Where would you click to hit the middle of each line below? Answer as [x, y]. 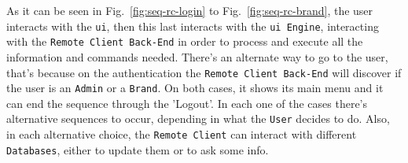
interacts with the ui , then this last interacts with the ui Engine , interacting [193, 26]
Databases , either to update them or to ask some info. [138, 149]
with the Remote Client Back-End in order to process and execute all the [185, 41]
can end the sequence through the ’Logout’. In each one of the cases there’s [187, 103]
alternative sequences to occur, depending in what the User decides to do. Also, [198, 119]
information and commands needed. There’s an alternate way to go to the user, [197, 56]
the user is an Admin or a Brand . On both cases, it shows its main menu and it [195, 88]
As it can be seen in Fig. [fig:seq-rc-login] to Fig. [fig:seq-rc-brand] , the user [190, 10]
